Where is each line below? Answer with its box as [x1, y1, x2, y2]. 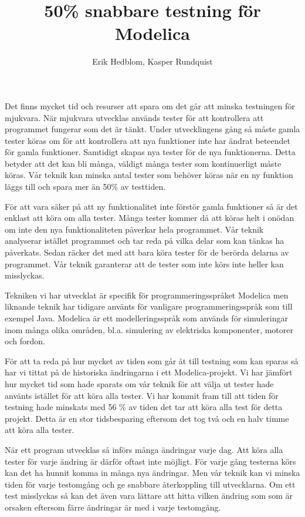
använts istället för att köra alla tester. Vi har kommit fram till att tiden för [5, 389, 279, 401]
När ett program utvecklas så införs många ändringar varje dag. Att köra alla [5, 443, 283, 455]
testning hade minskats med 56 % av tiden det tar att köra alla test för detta [5, 401, 283, 413]
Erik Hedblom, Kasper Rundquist [92, 55, 213, 68]
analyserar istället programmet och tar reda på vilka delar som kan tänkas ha [5, 234, 284, 247]
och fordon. [5, 335, 45, 347]
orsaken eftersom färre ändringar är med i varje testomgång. [5, 501, 221, 513]
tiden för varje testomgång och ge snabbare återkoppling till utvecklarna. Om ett [5, 478, 296, 490]
